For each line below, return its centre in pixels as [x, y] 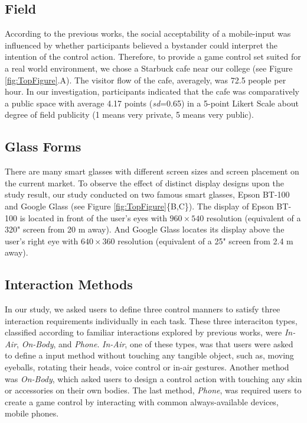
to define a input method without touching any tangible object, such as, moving [149, 355]
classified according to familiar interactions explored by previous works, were [143, 332]
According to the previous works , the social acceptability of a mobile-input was [148, 33]
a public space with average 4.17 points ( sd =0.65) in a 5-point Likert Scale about [152, 103]
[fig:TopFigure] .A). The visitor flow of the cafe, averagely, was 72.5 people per [146, 80]
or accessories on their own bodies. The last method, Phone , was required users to [153, 390]
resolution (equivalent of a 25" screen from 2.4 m [205, 240]
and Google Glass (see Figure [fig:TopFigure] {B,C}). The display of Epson [139, 206]
